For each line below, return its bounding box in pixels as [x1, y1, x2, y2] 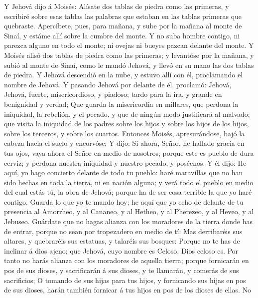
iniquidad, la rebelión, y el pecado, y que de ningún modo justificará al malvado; [4, 108, 250, 119]
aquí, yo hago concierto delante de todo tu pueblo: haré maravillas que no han [4, 167, 243, 178]
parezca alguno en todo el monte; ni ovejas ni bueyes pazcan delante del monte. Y [4, 40, 254, 50]
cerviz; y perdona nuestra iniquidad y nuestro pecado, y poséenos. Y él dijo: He [4, 157, 247, 168]
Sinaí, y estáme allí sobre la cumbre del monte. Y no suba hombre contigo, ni [4, 30, 240, 40]
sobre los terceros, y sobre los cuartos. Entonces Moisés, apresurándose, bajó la [4, 128, 245, 138]
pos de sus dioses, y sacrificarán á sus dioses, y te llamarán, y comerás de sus [4, 265, 239, 276]
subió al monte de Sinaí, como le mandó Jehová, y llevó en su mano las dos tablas [4, 59, 254, 70]
